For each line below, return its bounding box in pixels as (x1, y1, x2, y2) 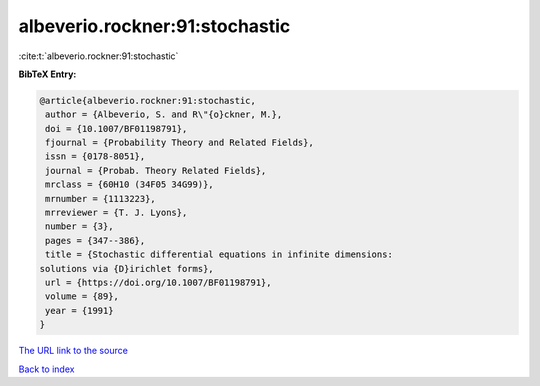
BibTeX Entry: (18, 68, 77, 80)
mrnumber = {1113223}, (45, 193, 157, 204)
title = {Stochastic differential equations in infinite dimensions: (45, 249, 394, 260)
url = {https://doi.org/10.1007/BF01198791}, (45, 277, 272, 288)
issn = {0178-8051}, (45, 151, 146, 162)
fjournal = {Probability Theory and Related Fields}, (45, 137, 314, 149)
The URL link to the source (18, 345, 129, 357)
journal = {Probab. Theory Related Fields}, (45, 165, 267, 176)
